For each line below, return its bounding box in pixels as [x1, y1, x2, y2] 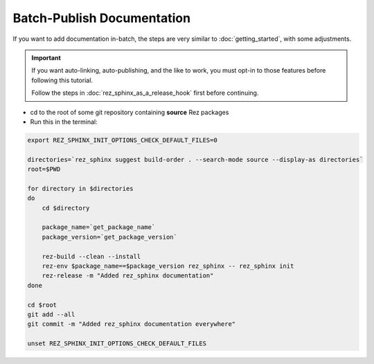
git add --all [27, 310, 75, 318]
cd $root [27, 301, 57, 309]
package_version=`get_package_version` [42, 233, 178, 241]
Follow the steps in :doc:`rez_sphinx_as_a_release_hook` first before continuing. [31, 89, 259, 97]
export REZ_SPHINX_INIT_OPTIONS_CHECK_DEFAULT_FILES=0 [27, 136, 217, 144]
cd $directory [42, 204, 90, 212]
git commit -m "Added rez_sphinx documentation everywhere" [27, 320, 236, 328]
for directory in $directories [27, 184, 134, 192]
